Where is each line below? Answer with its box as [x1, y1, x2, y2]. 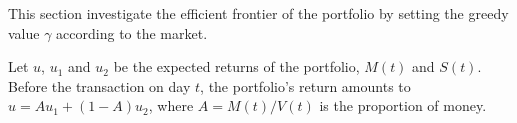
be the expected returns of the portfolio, [113, 56, 360, 77]
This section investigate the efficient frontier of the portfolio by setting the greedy [8, 3, 509, 23]
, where [148, 95, 194, 116]
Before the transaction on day [8, 75, 191, 96]
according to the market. [56, 22, 208, 43]
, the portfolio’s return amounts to [200, 75, 411, 96]
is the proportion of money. [319, 95, 487, 116]
